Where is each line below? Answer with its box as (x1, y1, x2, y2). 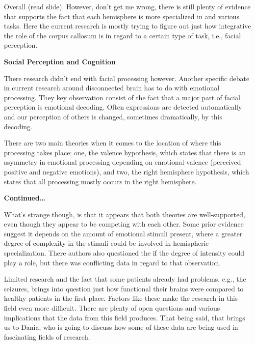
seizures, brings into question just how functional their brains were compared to (4, 283, 244, 293)
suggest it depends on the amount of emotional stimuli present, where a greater (4, 228, 243, 238)
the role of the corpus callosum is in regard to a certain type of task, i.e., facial (4, 30, 241, 40)
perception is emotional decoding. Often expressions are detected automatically (4, 102, 242, 112)
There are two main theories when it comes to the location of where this (4, 138, 221, 148)
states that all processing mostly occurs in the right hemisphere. (4, 176, 197, 186)
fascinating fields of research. (4, 331, 90, 342)
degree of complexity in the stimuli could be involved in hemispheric (4, 238, 209, 248)
